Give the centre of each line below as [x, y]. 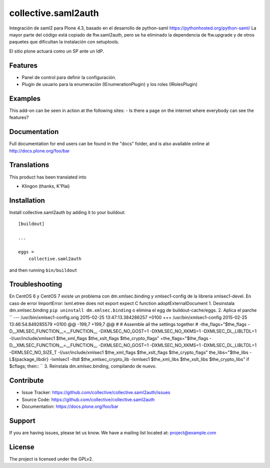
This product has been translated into [48, 177]
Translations [29, 165]
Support [22, 421]
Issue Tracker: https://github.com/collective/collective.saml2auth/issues [96, 392]
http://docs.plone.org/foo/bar [39, 150]
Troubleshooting [36, 284]
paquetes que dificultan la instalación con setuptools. [64, 42]
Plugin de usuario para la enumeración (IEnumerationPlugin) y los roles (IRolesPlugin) [109, 84]
